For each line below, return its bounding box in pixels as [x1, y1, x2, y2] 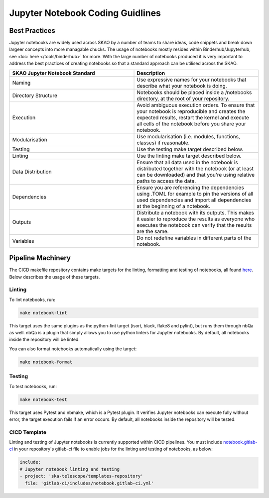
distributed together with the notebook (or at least [136, 165, 254, 172]
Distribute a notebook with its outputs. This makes [136, 209, 254, 216]
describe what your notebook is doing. [136, 82, 227, 89]
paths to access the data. [136, 177, 196, 184]
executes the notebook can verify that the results [136, 221, 252, 228]
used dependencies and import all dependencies [136, 197, 252, 203]
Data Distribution [12, 168, 52, 175]
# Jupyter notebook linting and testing [19, 466, 120, 472]
